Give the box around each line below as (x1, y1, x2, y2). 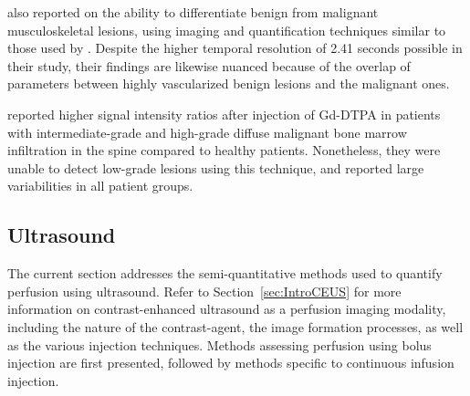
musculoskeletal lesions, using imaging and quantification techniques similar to (7, 20, 446, 39)
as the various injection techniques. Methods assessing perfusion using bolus (7, 335, 432, 354)
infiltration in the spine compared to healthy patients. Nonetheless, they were (7, 141, 441, 160)
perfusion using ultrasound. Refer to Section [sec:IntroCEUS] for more (7, 281, 402, 300)
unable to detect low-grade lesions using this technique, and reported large (7, 158, 424, 177)
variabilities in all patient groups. (7, 176, 193, 195)
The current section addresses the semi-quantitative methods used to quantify (7, 264, 443, 283)
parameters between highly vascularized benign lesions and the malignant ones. (7, 74, 450, 93)
